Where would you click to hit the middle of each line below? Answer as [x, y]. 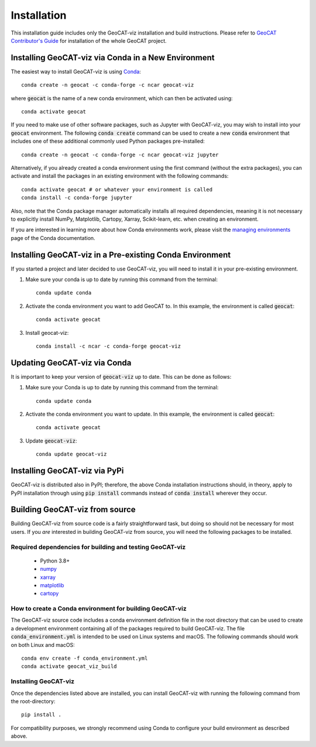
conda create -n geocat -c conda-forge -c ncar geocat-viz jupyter [120, 155]
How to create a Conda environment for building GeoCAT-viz [99, 609]
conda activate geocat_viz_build [69, 667]
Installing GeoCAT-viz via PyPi [67, 471]
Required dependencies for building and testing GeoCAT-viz [98, 547]
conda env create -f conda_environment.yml [85, 658]
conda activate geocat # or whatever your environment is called [117, 189]
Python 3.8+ [55, 561]
